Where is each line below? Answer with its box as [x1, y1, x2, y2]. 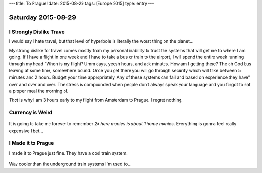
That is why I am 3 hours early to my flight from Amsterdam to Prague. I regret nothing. [9, 97, 183, 103]
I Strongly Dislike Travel [9, 28, 66, 35]
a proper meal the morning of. [9, 88, 69, 94]
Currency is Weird [9, 109, 53, 116]
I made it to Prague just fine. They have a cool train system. [9, 150, 128, 156]
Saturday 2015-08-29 [9, 13, 76, 21]
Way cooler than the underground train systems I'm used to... [9, 161, 131, 167]
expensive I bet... [9, 128, 44, 134]
